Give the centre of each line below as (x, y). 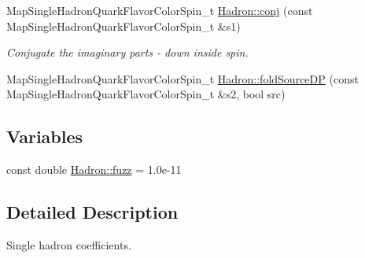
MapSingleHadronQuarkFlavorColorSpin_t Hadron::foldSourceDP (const (182, 78)
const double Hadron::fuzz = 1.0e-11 (94, 170)
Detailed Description (92, 212)
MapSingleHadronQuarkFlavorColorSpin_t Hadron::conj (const (160, 10)
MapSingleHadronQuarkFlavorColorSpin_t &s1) (124, 26)
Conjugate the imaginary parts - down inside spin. (127, 52)
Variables (45, 136)
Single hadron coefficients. (69, 244)
